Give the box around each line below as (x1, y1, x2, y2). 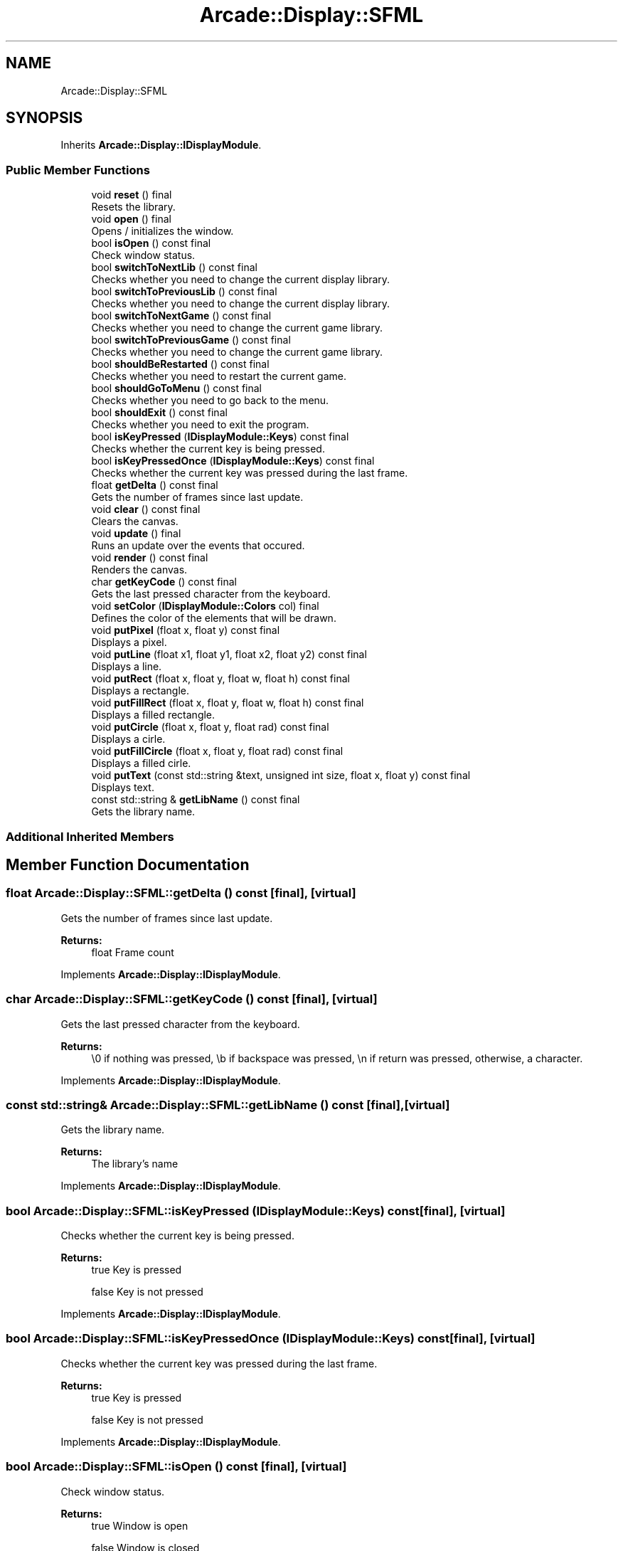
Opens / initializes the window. (91, 225, 234, 238)
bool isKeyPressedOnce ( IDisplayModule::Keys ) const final (91, 455, 375, 467)
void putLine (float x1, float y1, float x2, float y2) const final (91, 648, 367, 661)
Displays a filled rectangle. (91, 709, 215, 721)
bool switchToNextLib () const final (91, 261, 257, 274)
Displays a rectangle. (91, 684, 190, 697)
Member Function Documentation (6, 855, 250, 874)
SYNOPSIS (6, 109, 83, 127)
